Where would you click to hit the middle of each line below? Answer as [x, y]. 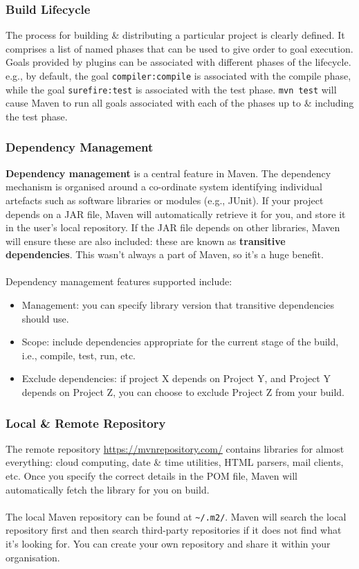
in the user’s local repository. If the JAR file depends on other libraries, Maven [173, 227]
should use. [45, 318]
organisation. [33, 557]
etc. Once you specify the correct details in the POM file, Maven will [151, 476]
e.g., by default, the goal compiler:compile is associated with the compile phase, [178, 75]
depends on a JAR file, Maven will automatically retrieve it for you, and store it [176, 214]
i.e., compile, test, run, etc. [79, 355]
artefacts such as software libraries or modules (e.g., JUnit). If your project [165, 200]
